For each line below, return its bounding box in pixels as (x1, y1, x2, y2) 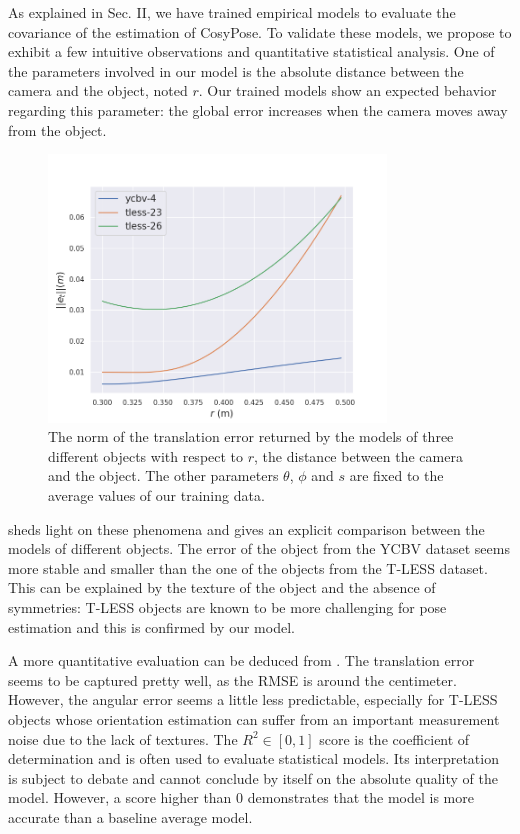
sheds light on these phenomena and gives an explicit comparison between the (8, 518, 485, 539)
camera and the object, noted (8, 80, 188, 101)
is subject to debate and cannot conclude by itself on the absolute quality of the (8, 767, 498, 788)
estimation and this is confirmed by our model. (8, 616, 295, 637)
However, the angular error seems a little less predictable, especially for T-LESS (8, 689, 498, 710)
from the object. (8, 119, 107, 140)
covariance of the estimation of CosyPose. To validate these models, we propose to (8, 21, 512, 42)
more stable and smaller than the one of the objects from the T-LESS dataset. (8, 557, 488, 578)
